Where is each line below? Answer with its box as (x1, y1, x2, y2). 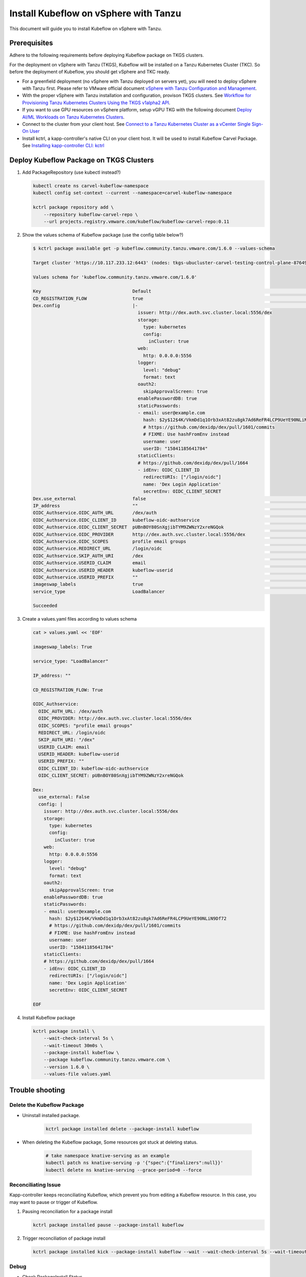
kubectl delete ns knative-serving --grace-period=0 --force (45, 1167, 202, 1173)
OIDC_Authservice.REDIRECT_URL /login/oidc (33, 546, 163, 552)
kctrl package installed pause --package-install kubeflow (33, 1222, 184, 1228)
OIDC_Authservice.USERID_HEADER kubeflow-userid (33, 567, 173, 573)
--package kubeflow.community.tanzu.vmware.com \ (43, 1057, 170, 1062)
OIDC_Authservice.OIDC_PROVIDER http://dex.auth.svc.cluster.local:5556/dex (33, 531, 246, 537)
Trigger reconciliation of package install (22, 1235, 106, 1241)
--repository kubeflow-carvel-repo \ (43, 211, 138, 217)
